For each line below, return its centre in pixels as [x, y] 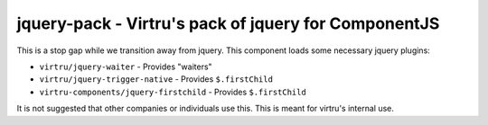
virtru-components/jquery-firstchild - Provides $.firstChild [173, 92]
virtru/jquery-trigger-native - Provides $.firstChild [156, 79]
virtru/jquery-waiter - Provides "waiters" [126, 67]
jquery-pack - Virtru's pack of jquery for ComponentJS [228, 23]
